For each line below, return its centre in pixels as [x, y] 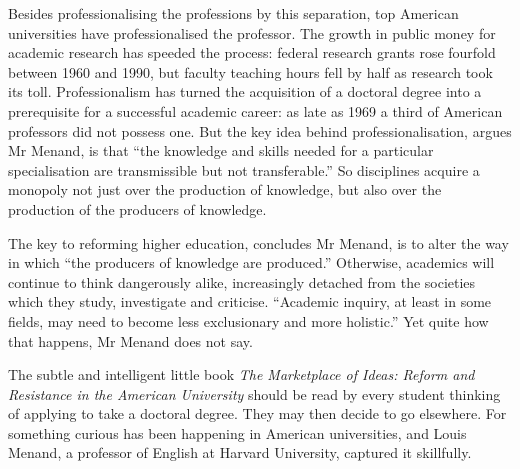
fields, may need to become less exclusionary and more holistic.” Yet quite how [248, 320]
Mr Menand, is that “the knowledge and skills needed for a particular [221, 150]
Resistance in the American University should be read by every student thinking [254, 393]
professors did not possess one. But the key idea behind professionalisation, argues [260, 130]
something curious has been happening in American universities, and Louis [237, 432]
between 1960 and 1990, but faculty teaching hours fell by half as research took [250, 71]
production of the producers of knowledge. [137, 208]
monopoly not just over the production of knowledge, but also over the [225, 189]
